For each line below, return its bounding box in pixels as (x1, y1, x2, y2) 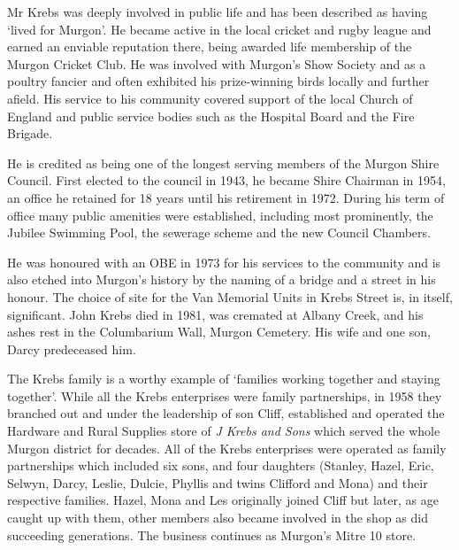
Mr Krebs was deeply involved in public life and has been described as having (7, 3, 428, 20)
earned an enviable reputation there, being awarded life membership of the (7, 37, 412, 56)
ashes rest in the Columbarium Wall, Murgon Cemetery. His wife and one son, (7, 322, 431, 341)
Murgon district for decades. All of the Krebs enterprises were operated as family (7, 438, 447, 457)
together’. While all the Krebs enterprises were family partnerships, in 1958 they (7, 386, 442, 405)
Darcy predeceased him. (7, 339, 136, 358)
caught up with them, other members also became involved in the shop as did (7, 508, 428, 527)
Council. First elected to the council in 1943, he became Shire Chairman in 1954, (7, 171, 446, 190)
